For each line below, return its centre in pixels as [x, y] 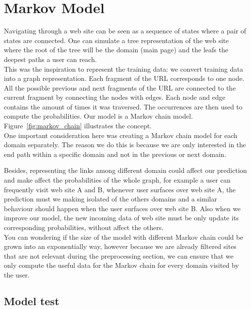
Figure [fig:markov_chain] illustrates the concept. [78, 126]
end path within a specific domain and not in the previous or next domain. [115, 154]
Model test [32, 301]
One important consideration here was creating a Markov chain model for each [121, 135]
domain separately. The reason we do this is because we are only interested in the [125, 145]
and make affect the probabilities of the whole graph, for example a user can [117, 180]
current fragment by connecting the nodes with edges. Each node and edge [115, 97]
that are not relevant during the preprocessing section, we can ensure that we [119, 255]
